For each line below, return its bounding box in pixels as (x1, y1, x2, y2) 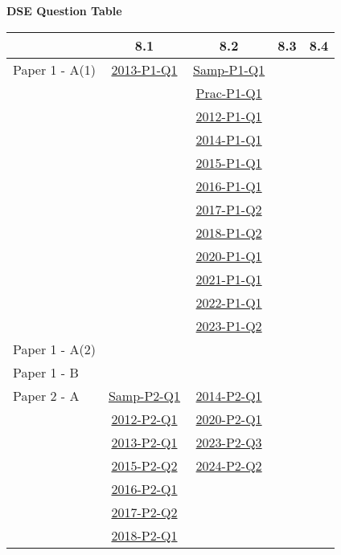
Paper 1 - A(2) (13, 339, 96, 358)
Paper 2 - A (13, 386, 80, 405)
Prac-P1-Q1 (195, 83, 262, 102)
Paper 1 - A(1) (13, 59, 96, 79)
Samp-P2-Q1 (108, 386, 181, 405)
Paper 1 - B (13, 362, 79, 382)
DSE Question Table (6, 2, 122, 18)
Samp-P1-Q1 (193, 59, 265, 79)
